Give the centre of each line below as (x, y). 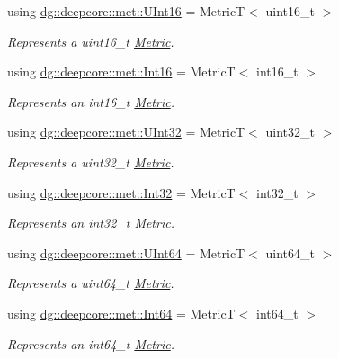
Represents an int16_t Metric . (91, 101)
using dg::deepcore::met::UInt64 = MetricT (126, 252)
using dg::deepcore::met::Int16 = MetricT (121, 72)
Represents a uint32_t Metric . (91, 162)
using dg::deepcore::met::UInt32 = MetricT (126, 132)
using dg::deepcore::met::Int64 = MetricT (121, 313)
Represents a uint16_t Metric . (91, 41)
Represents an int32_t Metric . (91, 223)
